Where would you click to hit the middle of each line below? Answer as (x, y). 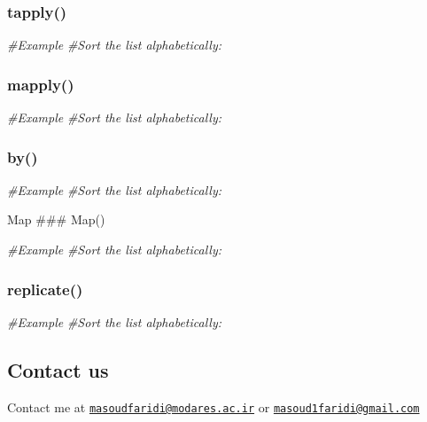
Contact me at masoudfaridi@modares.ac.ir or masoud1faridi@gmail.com (213, 406)
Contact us (58, 369)
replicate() (45, 289)
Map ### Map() (56, 219)
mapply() (41, 84)
